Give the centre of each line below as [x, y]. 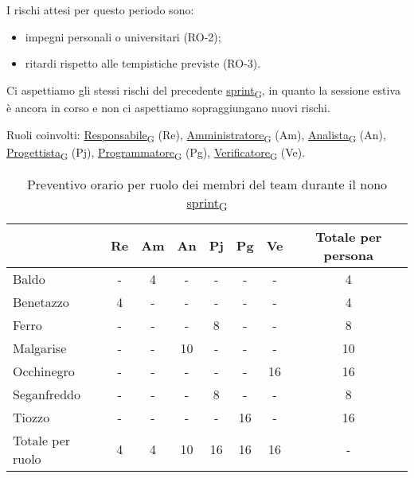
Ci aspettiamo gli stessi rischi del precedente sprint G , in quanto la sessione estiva [203, 91]
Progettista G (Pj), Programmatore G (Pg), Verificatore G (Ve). [156, 153]
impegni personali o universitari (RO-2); [123, 36]
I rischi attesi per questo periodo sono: [100, 10]
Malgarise [40, 348]
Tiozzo [31, 417]
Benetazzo [41, 301]
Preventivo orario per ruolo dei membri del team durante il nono [207, 184]
